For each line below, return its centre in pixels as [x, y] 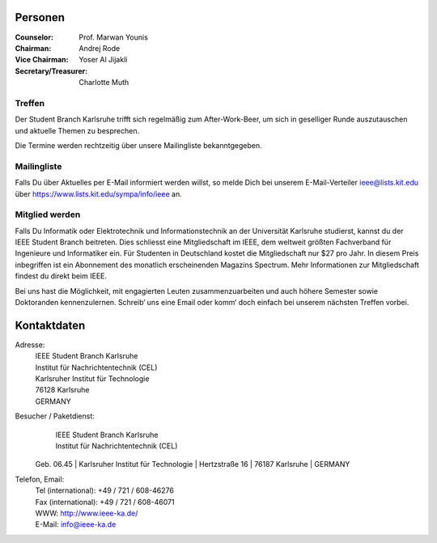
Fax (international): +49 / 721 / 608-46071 [105, 502]
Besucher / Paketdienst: [55, 416]
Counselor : [34, 37]
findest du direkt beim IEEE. [61, 276]
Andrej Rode [100, 48]
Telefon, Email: [40, 479]
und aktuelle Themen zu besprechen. [77, 130]
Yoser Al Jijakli [103, 60]
